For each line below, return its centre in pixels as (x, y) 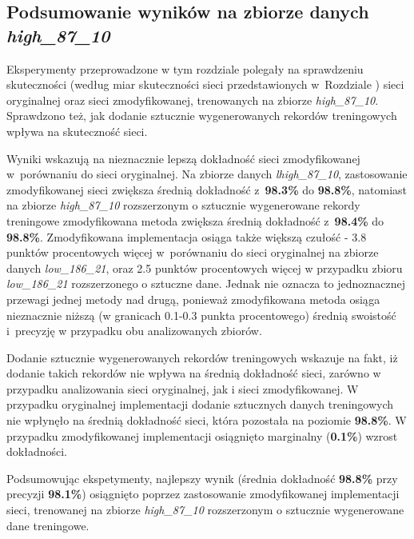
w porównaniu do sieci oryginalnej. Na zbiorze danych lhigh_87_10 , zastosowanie (207, 174)
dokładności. (37, 451)
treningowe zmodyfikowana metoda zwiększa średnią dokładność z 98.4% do (195, 220)
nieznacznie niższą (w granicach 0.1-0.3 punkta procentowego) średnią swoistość (201, 315)
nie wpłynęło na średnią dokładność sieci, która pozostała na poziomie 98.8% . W (207, 420)
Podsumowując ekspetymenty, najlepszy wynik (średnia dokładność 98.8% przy (202, 478)
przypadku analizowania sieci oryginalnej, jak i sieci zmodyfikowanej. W (183, 388)
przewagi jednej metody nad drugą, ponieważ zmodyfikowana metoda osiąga (193, 299)
